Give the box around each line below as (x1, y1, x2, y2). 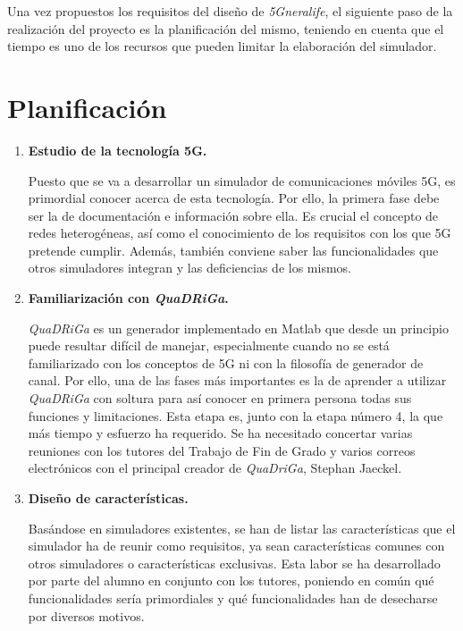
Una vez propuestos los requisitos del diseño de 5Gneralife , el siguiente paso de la (7, 2, 453, 20)
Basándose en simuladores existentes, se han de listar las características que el (28, 518, 456, 537)
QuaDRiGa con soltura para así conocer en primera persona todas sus (28, 389, 412, 408)
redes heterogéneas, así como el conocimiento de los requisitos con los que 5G (28, 223, 451, 242)
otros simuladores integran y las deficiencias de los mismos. (28, 258, 351, 277)
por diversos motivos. (28, 606, 145, 625)
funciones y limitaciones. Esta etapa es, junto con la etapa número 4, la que (28, 406, 443, 425)
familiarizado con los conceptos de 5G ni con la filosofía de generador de (28, 353, 424, 372)
